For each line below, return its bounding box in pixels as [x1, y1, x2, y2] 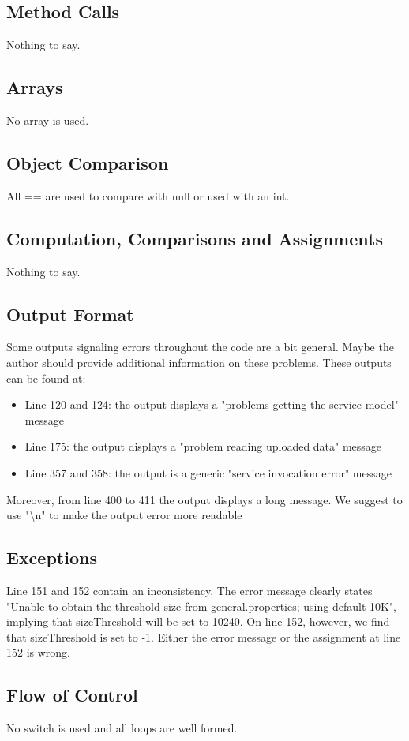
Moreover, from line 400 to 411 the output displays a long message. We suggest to [6, 491, 403, 507]
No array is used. [6, 112, 89, 128]
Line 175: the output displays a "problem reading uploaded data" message [24, 438, 382, 455]
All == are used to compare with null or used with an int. [6, 187, 290, 204]
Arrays [6, 75, 63, 99]
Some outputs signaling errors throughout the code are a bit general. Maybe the [6, 339, 394, 355]
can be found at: [6, 369, 86, 386]
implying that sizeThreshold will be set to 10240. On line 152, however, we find [6, 613, 390, 630]
